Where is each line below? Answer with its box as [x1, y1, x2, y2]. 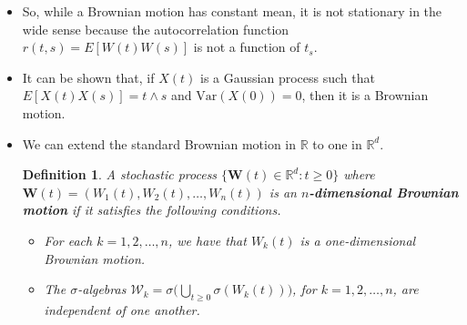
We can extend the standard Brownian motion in [22, 134, 296, 153]
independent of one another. [44, 300, 200, 319]
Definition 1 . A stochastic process [22, 165, 218, 184]
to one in [312, 134, 362, 153]
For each [44, 230, 93, 249]
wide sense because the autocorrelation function [22, 19, 289, 38]
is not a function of [193, 37, 300, 56]
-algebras [77, 279, 127, 299]
